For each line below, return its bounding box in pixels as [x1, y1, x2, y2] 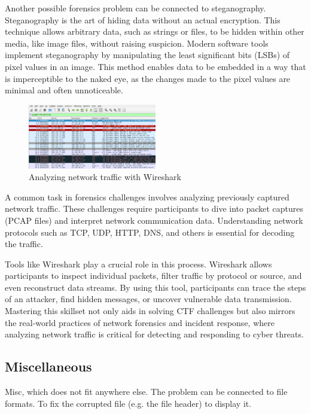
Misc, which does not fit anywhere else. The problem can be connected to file [5, 385, 288, 398]
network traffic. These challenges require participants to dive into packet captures [5, 202, 304, 215]
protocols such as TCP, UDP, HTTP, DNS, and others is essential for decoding [5, 226, 295, 238]
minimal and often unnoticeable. [5, 84, 123, 96]
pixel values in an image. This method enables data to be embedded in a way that [5, 60, 306, 72]
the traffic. [5, 238, 43, 250]
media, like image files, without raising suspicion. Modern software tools [5, 36, 269, 49]
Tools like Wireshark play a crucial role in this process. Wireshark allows [5, 257, 272, 270]
